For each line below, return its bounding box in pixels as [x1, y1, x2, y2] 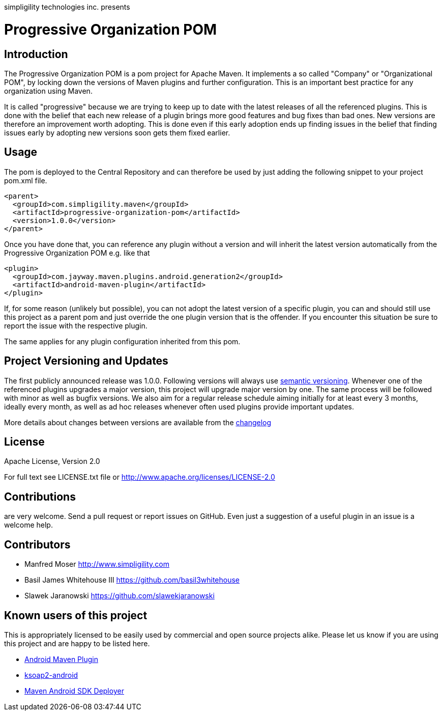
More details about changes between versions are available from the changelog [4, 418, 272, 427]
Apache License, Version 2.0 [4, 457, 100, 466]
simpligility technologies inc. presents [4, 3, 130, 11]
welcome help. [4, 520, 53, 530]
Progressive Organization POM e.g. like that [4, 248, 150, 257]
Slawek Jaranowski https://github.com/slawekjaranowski [24, 591, 215, 600]
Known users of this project [4, 609, 148, 622]
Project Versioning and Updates [4, 354, 168, 368]
